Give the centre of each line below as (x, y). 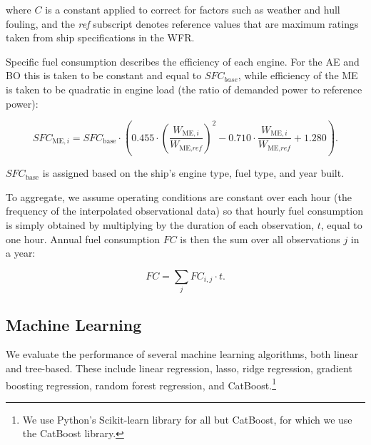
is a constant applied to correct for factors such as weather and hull (193, 9)
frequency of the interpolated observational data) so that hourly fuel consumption (184, 211)
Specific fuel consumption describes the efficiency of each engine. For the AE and (183, 61)
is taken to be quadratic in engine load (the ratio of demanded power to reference (184, 89)
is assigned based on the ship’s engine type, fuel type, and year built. (193, 173)
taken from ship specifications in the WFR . (100, 37)
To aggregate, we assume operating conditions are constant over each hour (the (179, 196)
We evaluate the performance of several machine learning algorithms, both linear (182, 354)
